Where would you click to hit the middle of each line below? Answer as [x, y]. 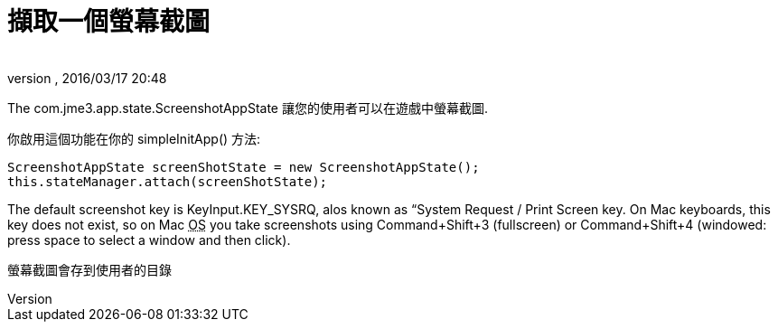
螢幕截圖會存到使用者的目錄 [89, 269]
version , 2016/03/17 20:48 [87, 78]
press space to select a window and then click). [149, 240]
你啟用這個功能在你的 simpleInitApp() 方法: [134, 138]
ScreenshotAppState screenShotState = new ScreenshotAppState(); [244, 167]
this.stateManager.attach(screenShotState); [168, 181]
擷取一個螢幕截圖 [109, 22]
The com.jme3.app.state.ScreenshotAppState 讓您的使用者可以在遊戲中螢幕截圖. [248, 108]
